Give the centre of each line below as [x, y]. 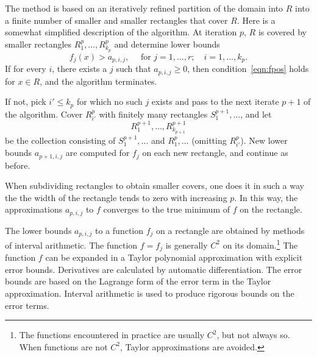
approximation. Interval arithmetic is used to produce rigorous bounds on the [150, 293]
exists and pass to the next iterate [215, 101]
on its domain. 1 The [260, 244]
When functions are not [63, 346]
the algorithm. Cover [44, 114]
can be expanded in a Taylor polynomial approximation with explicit [174, 257]
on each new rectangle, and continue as [215, 153]
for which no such [109, 101]
